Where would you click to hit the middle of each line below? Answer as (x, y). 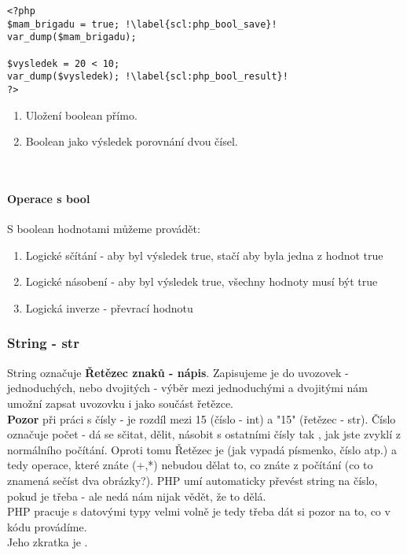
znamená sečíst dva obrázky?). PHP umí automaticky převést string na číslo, (192, 480)
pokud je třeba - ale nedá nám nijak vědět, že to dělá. (137, 496)
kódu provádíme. (47, 526)
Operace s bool (49, 198)
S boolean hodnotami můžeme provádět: (104, 229)
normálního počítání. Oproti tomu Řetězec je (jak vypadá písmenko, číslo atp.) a (202, 449)
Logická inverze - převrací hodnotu (109, 307)
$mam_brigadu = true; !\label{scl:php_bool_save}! (142, 24)
